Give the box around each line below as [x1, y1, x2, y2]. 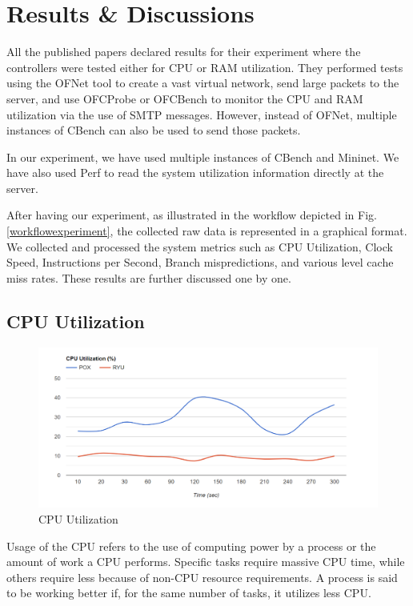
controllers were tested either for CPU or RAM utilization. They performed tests [6, 58, 403, 75]
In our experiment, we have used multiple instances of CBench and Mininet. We [6, 148, 399, 165]
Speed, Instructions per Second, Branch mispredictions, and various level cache [6, 254, 394, 271]
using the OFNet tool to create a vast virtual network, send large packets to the [6, 74, 399, 91]
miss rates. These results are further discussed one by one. [6, 269, 291, 286]
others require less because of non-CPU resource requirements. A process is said [6, 568, 398, 585]
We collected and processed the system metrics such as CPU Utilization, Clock [6, 238, 393, 255]
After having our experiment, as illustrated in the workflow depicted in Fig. [6, 207, 377, 223]
